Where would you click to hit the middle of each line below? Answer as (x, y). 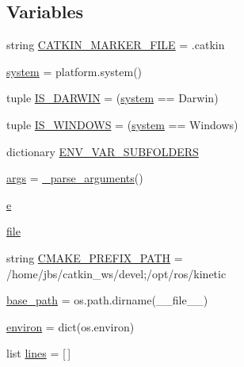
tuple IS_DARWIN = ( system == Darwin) (112, 98)
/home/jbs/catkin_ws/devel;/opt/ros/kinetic (116, 273)
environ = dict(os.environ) (71, 326)
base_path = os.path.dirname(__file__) (107, 300)
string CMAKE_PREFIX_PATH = (95, 257)
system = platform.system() (74, 71)
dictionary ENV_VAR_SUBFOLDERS (103, 151)
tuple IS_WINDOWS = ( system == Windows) (122, 124)
